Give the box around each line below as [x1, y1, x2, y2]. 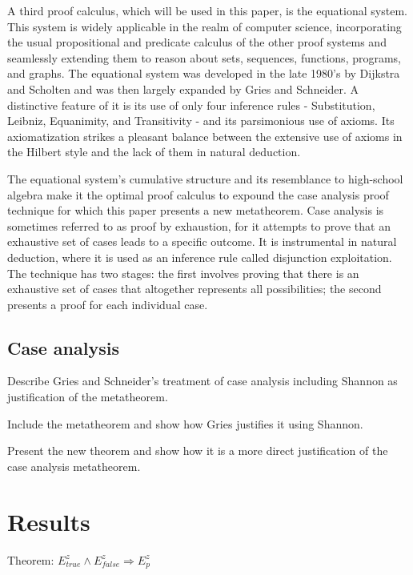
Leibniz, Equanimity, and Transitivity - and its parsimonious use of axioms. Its [7, 112, 395, 129]
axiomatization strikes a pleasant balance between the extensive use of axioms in [7, 127, 403, 144]
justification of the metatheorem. [7, 388, 168, 405]
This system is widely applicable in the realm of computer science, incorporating [7, 18, 402, 34]
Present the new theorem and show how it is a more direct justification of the [7, 442, 388, 459]
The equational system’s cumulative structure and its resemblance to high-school [7, 170, 403, 187]
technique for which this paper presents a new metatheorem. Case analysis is [7, 202, 384, 219]
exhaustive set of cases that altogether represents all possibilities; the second [7, 280, 382, 297]
